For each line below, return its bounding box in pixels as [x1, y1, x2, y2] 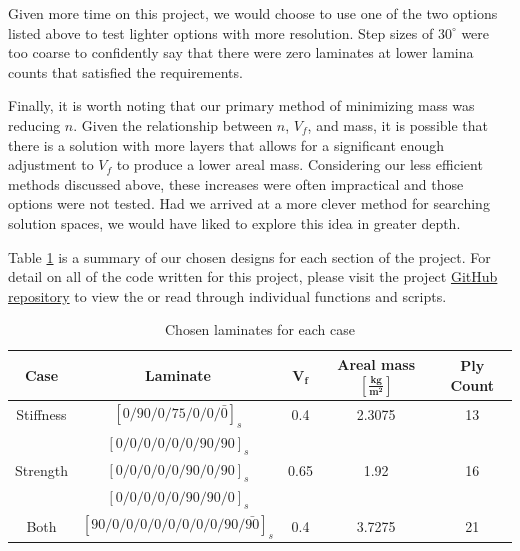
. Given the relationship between [73, 114, 273, 135]
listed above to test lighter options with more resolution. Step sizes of [8, 22, 434, 43]
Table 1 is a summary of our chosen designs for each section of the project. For [8, 246, 491, 267]
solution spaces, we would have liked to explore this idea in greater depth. [8, 212, 461, 233]
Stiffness [16, 404, 67, 425]
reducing [8, 114, 61, 135]
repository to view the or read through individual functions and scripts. [8, 285, 447, 306]
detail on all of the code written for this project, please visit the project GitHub [8, 266, 498, 287]
